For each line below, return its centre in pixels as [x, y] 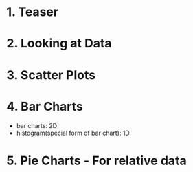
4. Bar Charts [45, 106]
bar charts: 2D [37, 125]
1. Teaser [33, 12]
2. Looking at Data [59, 44]
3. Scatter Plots [51, 75]
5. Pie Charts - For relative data [96, 161]
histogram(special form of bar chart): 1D [73, 133]
